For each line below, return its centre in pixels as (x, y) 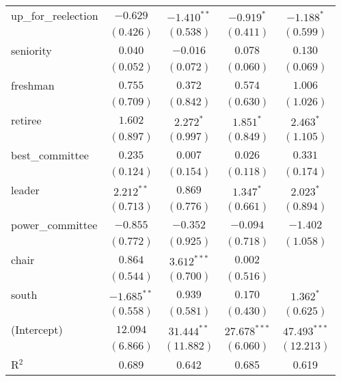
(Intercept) (37, 329)
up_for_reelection (55, 15)
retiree (26, 120)
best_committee (50, 155)
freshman (33, 85)
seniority (31, 50)
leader (25, 190)
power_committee (54, 225)
